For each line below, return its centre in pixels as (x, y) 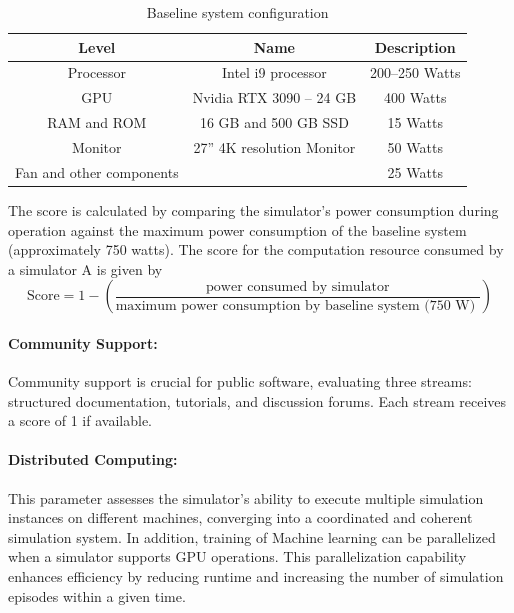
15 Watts (415, 122)
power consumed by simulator (298, 286)
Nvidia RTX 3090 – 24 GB (274, 97)
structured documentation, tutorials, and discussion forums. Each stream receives (257, 400)
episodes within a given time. (97, 595)
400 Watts (415, 97)
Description (415, 46)
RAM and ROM (97, 122)
